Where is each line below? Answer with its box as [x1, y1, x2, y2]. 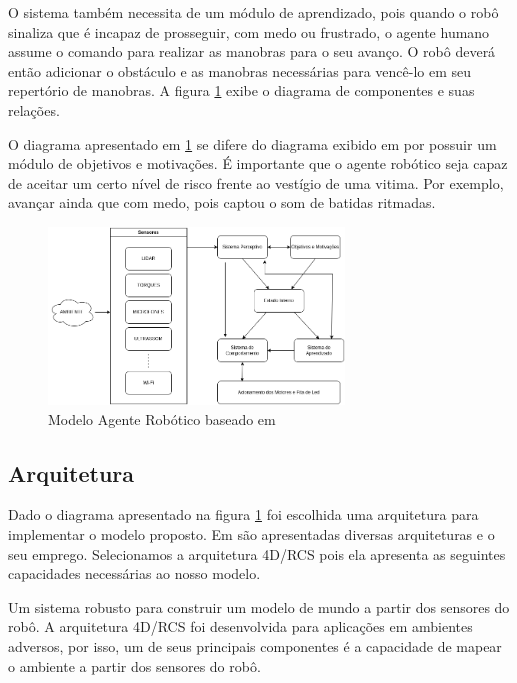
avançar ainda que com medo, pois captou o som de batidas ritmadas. [8, 192, 436, 213]
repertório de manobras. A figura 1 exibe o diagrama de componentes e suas [8, 80, 475, 101]
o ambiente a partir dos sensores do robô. [8, 655, 261, 676]
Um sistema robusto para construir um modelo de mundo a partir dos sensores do [8, 596, 510, 617]
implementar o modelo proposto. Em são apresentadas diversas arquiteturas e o [8, 524, 495, 544]
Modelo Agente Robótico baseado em [48, 408, 276, 429]
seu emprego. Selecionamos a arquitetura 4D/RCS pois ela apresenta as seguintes [8, 543, 506, 564]
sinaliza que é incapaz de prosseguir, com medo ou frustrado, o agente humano [8, 21, 490, 42]
